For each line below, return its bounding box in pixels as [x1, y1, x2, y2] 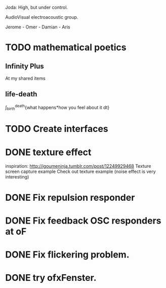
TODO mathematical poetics [5, 42, 127, 53]
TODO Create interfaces [5, 123, 109, 135]
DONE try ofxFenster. [5, 272, 97, 283]
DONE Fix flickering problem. [5, 248, 130, 260]
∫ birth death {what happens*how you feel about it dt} [5, 103, 110, 112]
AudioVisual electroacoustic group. [5, 14, 78, 20]
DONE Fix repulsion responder [5, 192, 135, 203]
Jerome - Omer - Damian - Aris [5, 24, 70, 30]
